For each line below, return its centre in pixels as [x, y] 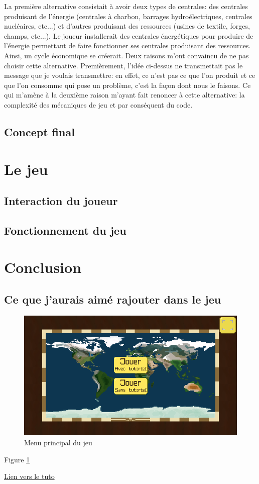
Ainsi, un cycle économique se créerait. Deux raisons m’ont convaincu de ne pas [126, 55]
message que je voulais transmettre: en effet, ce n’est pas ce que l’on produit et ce [130, 75]
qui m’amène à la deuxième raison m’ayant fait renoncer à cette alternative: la [124, 95]
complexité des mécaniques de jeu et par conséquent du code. [98, 104]
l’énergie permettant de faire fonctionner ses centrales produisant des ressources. [127, 45]
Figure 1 [17, 459]
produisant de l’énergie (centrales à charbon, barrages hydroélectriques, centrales [128, 16]
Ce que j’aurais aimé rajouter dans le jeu [113, 299]
